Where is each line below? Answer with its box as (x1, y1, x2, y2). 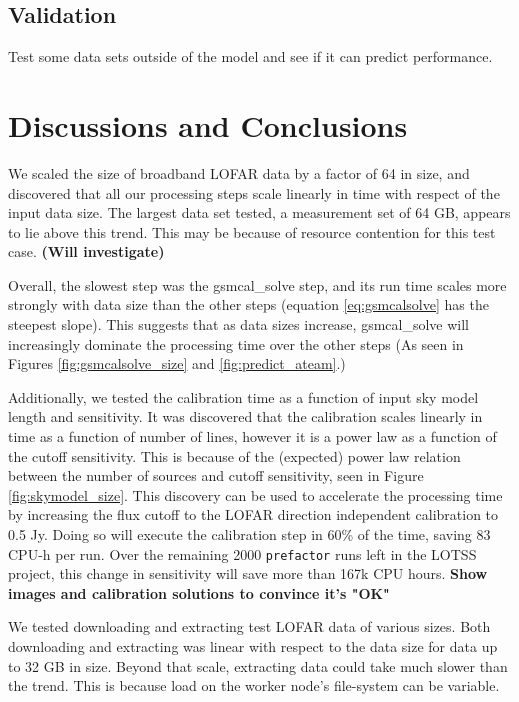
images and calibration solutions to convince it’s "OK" (8, 582, 390, 603)
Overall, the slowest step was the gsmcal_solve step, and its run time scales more (8, 274, 507, 295)
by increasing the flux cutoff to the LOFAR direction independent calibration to (8, 504, 499, 525)
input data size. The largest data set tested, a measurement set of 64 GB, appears (8, 202, 511, 223)
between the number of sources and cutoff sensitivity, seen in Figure (8, 465, 424, 486)
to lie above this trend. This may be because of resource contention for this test (8, 221, 496, 242)
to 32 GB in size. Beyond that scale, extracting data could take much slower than (8, 655, 508, 676)
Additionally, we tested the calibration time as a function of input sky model (8, 386, 479, 407)
